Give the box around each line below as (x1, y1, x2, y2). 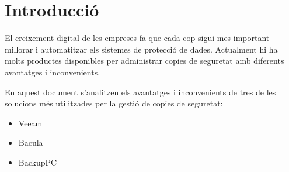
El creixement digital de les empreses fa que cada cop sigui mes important (5, 32, 270, 44)
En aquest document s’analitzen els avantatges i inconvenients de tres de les (5, 85, 276, 98)
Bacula (18, 136, 43, 149)
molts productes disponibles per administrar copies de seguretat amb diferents (5, 54, 284, 67)
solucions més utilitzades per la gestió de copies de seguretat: (5, 97, 223, 109)
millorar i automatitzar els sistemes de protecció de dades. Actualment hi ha (5, 43, 278, 55)
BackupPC (18, 156, 57, 168)
